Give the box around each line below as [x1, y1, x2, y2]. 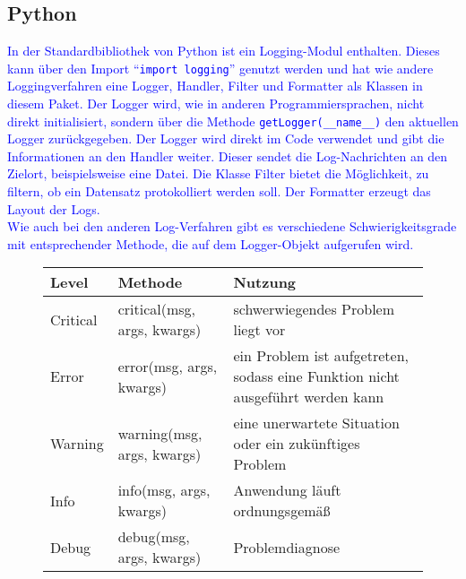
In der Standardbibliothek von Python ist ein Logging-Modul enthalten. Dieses [7, 41, 440, 60]
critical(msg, [117, 298, 195, 320]
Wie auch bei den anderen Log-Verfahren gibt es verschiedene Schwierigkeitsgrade [7, 217, 457, 236]
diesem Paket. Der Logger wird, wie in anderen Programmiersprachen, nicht [7, 94, 425, 113]
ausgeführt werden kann [233, 386, 384, 408]
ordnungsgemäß [233, 500, 331, 522]
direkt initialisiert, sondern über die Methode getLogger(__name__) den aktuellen [7, 111, 459, 130]
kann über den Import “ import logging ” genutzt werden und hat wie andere [7, 58, 434, 77]
